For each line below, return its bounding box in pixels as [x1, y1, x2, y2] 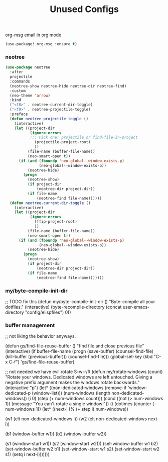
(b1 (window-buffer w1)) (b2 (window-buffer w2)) [5, 431, 107, 437]
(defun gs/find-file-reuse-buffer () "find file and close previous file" [5, 343, 144, 349]
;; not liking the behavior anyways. [5, 333, 76, 339]
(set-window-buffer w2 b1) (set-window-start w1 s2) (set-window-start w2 [5, 446, 159, 452]
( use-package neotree [5, 65, 51, 70]
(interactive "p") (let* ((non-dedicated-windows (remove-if [5, 385, 127, 391]
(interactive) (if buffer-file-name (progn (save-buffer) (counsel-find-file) [5, 348, 154, 354]
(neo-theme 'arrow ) [10, 93, 51, 98]
